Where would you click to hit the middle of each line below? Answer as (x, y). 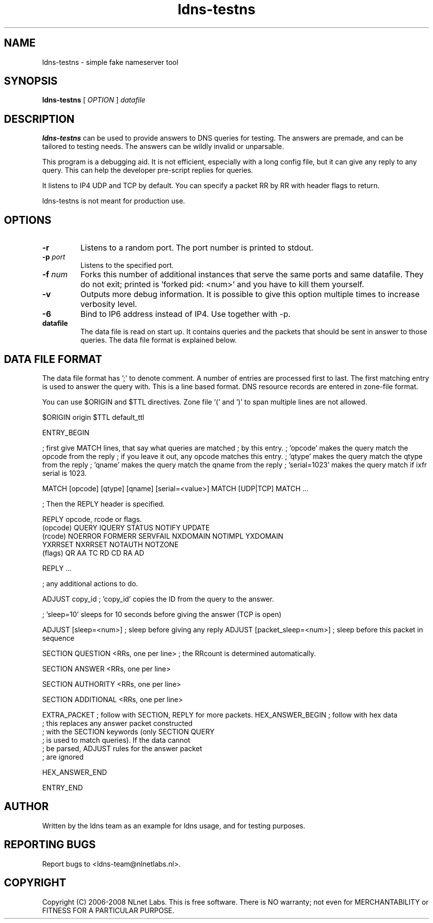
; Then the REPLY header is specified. (104, 504)
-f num (55, 275)
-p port (54, 257)
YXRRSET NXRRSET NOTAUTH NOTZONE (110, 544)
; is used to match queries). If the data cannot (116, 740)
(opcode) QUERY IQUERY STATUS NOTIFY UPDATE (126, 527)
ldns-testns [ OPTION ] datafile (94, 100)
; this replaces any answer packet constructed (117, 723)
